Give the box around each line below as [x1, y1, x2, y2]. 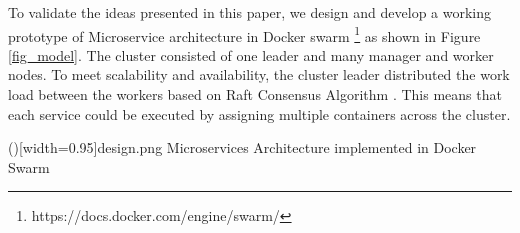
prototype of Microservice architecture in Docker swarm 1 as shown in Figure [8, 22, 481, 46]
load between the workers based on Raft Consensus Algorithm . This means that [8, 84, 502, 105]
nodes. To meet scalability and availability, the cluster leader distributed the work [8, 64, 510, 85]
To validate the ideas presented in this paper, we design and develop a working [8, 2, 492, 22]
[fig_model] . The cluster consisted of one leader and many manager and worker [8, 44, 494, 65]
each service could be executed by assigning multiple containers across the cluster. [8, 103, 511, 124]
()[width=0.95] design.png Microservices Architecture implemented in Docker [8, 137, 477, 158]
